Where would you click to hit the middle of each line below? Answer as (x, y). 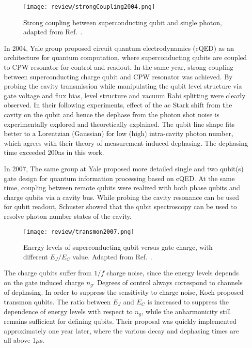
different (36, 256)
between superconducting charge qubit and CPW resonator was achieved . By (118, 76)
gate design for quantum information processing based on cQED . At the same (119, 178)
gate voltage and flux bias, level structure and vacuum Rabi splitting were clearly (125, 95)
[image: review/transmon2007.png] (79, 232)
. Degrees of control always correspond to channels (168, 282)
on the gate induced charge (44, 282)
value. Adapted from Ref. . (113, 256)
